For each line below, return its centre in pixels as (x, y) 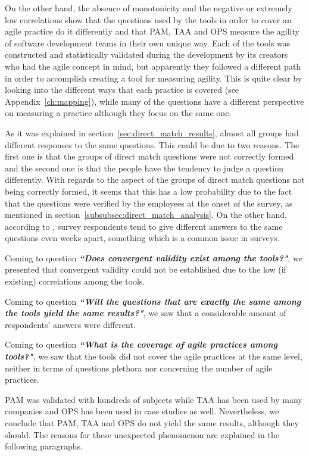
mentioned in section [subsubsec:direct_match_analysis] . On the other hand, (146, 215)
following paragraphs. (44, 446)
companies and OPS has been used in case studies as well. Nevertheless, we (142, 411)
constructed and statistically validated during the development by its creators (146, 54)
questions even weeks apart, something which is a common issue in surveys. (142, 238)
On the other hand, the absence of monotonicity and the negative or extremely (149, 8)
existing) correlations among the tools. (75, 281)
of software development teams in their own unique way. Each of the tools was (148, 43)
